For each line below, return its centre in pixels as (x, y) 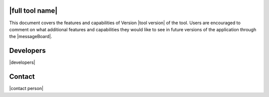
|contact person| (26, 89)
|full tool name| (33, 11)
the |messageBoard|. (31, 37)
